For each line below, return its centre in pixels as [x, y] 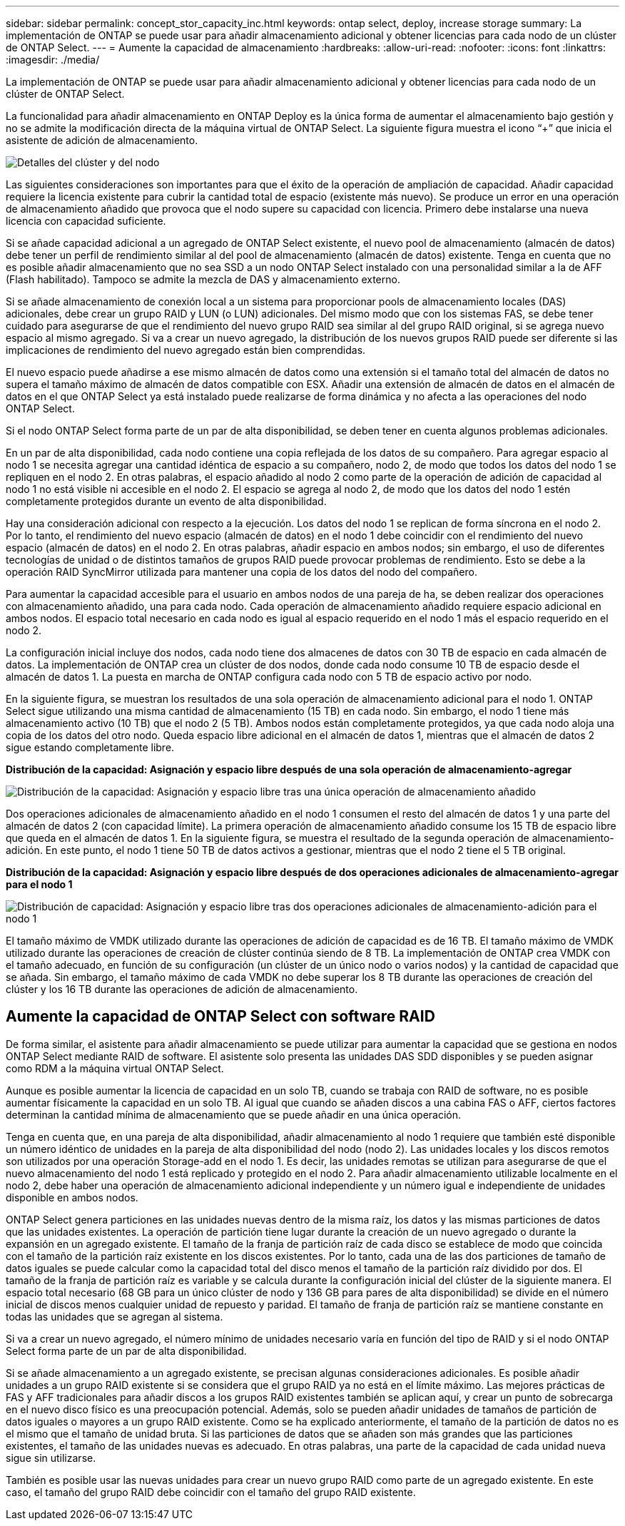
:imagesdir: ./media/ [53, 60]
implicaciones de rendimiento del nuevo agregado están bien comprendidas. [186, 350]
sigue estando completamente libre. [90, 747]
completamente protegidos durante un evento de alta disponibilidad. [166, 501]
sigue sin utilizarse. [51, 1458]
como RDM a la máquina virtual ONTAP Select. [115, 1068]
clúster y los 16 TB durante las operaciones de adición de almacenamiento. [182, 989]
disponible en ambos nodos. [72, 1197]
